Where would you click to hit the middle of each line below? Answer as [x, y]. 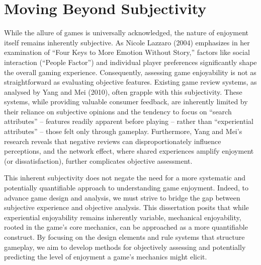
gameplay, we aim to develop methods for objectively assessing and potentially [125, 247]
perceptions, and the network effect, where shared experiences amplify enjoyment [129, 151]
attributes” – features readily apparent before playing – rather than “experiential [129, 121]
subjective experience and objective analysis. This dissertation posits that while [126, 207]
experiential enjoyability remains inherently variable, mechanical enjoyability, [123, 217]
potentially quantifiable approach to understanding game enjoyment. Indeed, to [126, 188]
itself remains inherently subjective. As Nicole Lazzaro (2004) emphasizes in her [127, 42]
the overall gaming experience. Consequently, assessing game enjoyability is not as [130, 72]
